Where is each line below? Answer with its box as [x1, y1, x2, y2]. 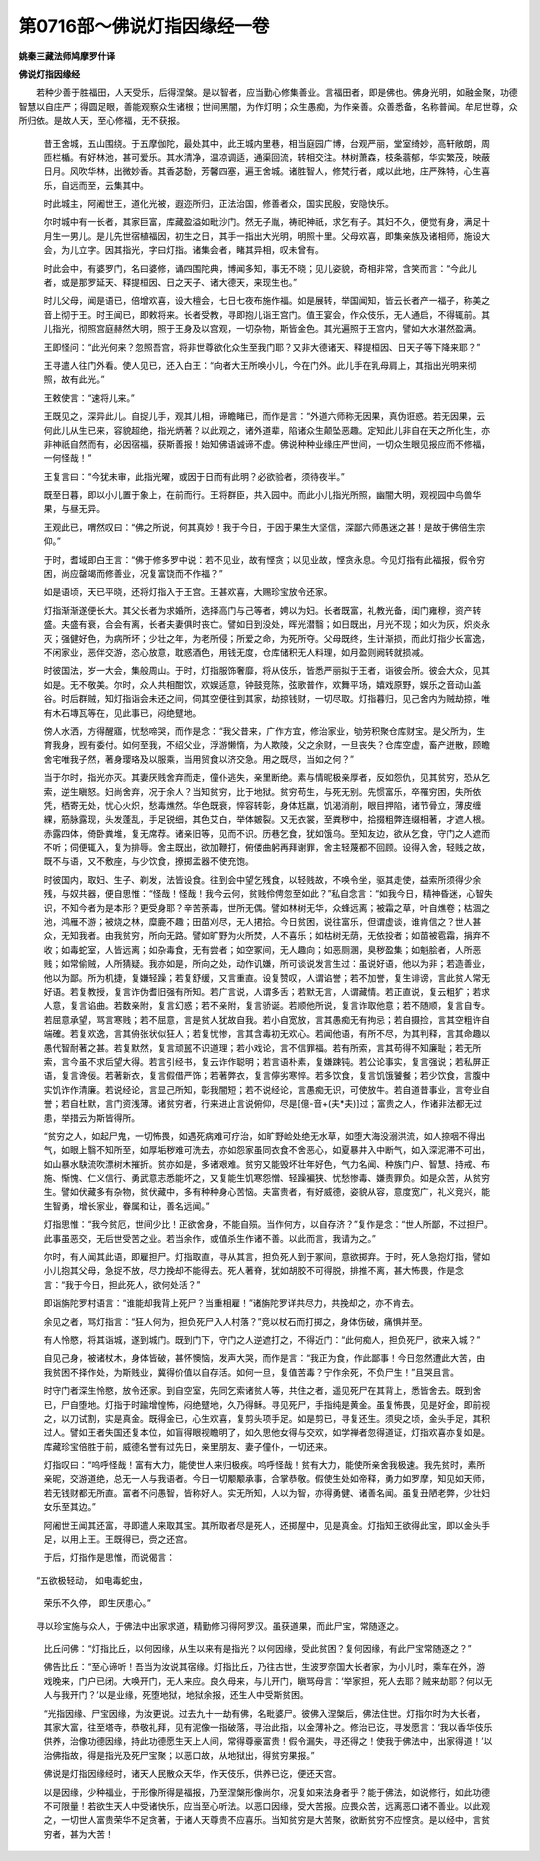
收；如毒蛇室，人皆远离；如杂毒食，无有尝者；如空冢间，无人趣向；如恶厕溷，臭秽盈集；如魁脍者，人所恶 [43, 943, 482, 955]
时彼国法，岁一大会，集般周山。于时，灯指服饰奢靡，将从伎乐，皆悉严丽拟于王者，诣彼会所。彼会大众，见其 [43, 665, 490, 677]
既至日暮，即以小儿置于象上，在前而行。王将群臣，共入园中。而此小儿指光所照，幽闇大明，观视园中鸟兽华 [43, 489, 482, 501]
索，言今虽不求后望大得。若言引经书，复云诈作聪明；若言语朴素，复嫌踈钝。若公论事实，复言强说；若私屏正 [43, 1055, 490, 1067]
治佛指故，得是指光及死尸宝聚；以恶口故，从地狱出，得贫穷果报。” [43, 1749, 315, 1761]
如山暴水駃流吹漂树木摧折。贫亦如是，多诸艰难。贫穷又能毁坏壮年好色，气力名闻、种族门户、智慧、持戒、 [43, 1158, 482, 1170]
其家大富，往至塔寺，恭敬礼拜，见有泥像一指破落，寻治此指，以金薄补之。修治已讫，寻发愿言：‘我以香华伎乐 [43, 1721, 493, 1733]
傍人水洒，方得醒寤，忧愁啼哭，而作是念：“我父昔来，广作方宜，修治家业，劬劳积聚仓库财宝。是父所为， [43, 725, 477, 737]
